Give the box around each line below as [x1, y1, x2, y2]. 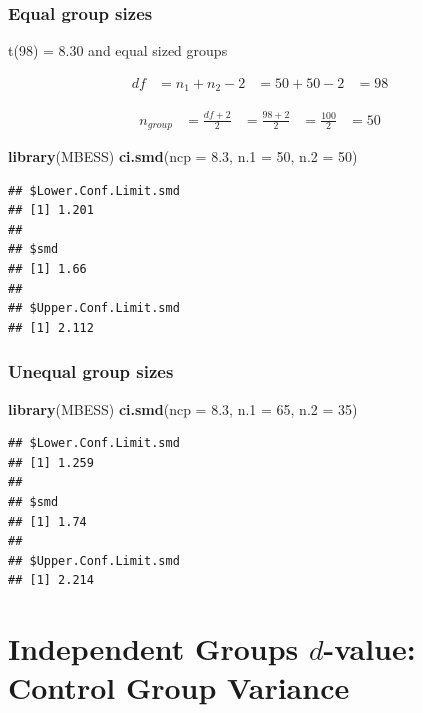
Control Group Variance [8, 667, 350, 708]
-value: [323, 628, 416, 669]
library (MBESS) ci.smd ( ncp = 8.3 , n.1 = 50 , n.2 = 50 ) [8, 146, 358, 167]
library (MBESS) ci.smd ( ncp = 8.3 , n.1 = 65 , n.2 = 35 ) [8, 398, 358, 419]
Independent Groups [8, 628, 299, 669]
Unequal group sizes [8, 359, 174, 384]
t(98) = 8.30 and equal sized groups [8, 40, 228, 61]
